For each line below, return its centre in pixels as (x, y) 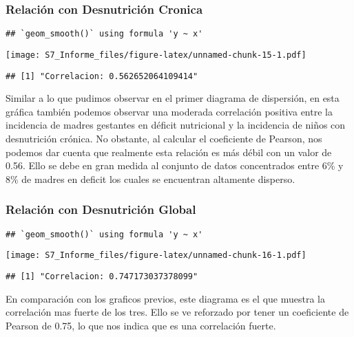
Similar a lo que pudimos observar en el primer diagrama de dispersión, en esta (173, 98)
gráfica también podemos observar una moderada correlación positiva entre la (169, 111)
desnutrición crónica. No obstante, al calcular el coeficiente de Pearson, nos (164, 138)
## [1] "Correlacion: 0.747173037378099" (102, 276)
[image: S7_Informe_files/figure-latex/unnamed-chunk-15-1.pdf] (156, 55)
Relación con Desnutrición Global (101, 209)
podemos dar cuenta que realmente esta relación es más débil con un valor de (169, 152)
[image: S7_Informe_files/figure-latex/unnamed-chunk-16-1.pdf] (156, 256)
